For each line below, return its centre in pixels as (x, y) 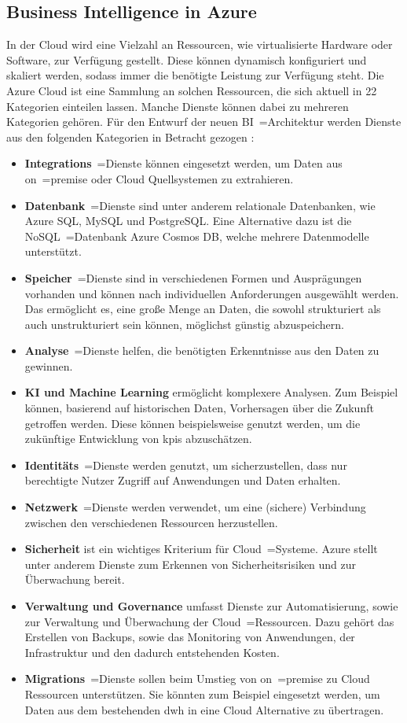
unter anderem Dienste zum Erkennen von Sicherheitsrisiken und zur (191, 564)
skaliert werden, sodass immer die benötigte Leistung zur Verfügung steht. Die (195, 75)
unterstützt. (53, 251)
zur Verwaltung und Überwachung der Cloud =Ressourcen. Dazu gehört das (209, 621)
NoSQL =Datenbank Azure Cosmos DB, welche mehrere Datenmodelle (197, 236)
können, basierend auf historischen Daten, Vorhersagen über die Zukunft (199, 408)
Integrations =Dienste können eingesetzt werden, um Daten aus (183, 163)
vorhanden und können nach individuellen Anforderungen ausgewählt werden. (212, 293)
